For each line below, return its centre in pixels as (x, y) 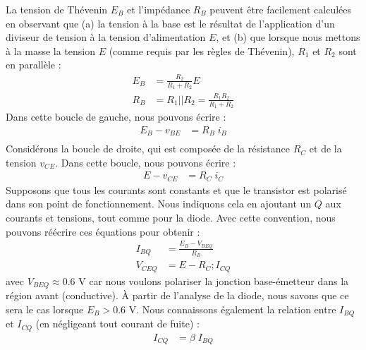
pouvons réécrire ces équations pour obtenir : (103, 231)
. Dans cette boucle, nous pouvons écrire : (146, 162)
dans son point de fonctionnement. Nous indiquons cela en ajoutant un (159, 204)
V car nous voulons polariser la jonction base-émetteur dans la (214, 280)
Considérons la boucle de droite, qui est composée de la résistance (148, 149)
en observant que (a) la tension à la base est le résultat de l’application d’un (170, 23)
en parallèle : (33, 65)
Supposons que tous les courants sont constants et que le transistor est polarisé (176, 189)
